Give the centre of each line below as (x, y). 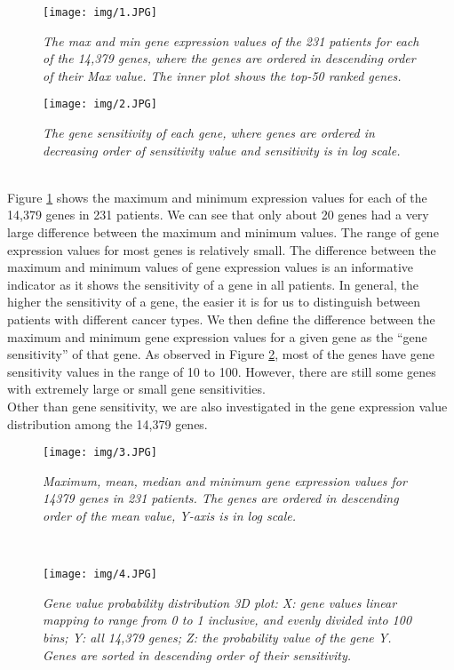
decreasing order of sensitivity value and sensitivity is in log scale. (222, 150)
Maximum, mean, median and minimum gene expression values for (225, 480)
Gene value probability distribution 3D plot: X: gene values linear (220, 602)
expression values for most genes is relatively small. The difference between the (222, 249)
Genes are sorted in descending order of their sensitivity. (197, 654)
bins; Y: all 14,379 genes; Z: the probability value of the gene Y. (217, 638)
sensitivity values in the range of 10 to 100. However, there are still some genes (222, 371)
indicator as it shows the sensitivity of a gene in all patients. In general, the (213, 284)
